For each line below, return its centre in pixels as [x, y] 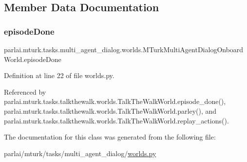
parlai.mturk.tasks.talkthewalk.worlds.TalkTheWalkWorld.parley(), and [110, 111]
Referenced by [25, 91]
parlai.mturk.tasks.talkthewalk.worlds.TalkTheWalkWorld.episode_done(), [115, 101]
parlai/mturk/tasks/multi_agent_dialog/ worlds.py [80, 153]
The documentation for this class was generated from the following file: [110, 137]
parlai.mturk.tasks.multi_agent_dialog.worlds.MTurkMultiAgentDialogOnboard [124, 49]
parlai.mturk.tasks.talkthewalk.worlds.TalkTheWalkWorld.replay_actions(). [116, 120]
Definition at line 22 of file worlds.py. [59, 75]
